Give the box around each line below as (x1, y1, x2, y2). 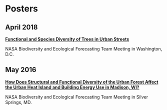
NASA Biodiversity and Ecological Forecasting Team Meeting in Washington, (5, 46, 162, 51)
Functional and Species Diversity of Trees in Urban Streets (5, 36, 129, 42)
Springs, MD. (5, 99, 32, 105)
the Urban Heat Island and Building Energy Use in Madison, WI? (5, 84, 139, 90)
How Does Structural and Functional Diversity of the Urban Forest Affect (5, 78, 158, 85)
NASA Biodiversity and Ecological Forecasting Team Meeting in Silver (5, 93, 148, 100)
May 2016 (5, 65, 36, 74)
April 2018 (5, 23, 38, 31)
